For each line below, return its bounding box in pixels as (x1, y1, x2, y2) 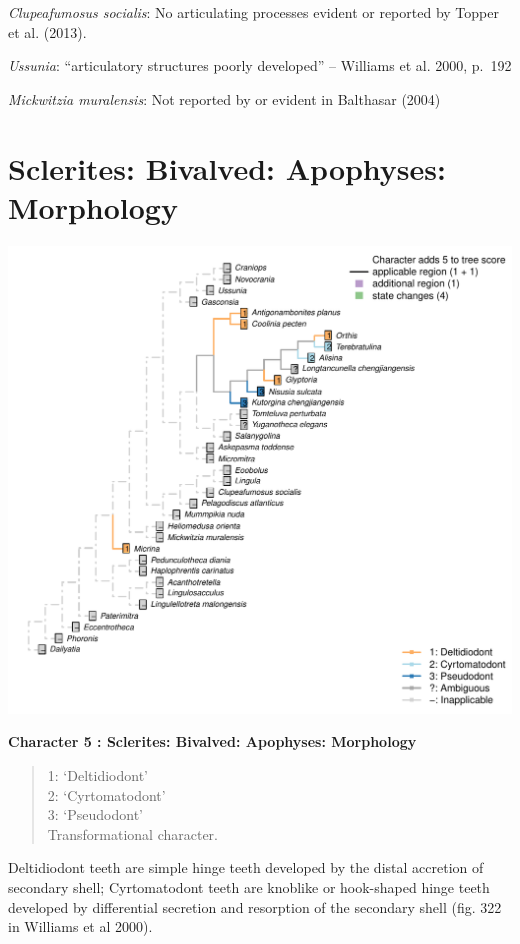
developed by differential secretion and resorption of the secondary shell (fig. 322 (8, 896, 502, 917)
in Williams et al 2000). (8, 916, 153, 937)
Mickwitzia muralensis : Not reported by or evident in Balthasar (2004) (8, 88, 441, 109)
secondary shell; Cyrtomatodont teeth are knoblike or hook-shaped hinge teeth (8, 876, 490, 897)
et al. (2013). (8, 21, 87, 42)
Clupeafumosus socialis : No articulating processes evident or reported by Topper (8, 2, 499, 22)
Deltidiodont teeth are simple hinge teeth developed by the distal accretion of (8, 857, 484, 878)
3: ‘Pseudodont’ (47, 804, 143, 825)
